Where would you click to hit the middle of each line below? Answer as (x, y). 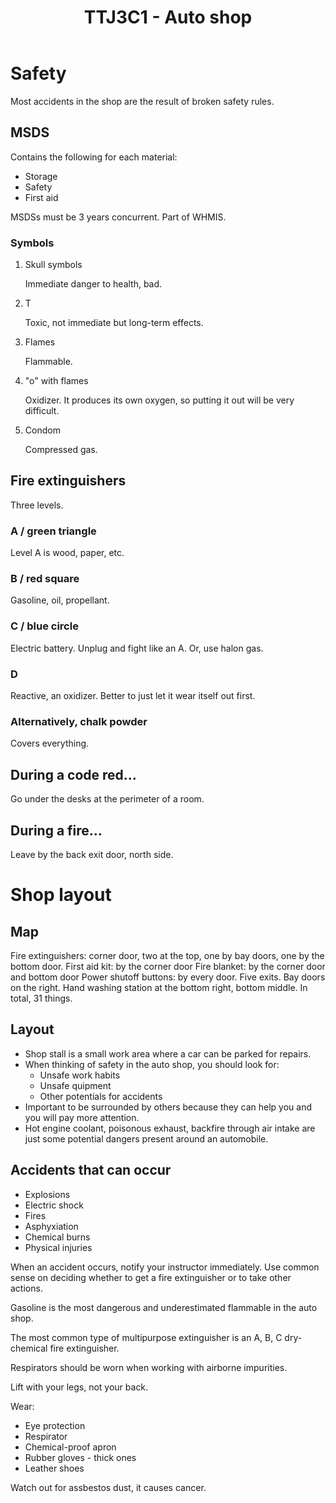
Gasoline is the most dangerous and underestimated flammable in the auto (164, 1307)
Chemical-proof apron (70, 1447)
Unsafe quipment (75, 1085)
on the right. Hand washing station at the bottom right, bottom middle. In (159, 987)
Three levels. (37, 505)
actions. (26, 1288)
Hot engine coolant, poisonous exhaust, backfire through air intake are (170, 1128)
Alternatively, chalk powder (79, 721)
